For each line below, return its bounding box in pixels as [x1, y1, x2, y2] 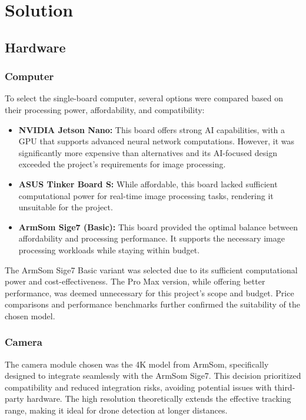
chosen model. [5, 309, 55, 322]
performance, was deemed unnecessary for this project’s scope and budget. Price [5, 286, 294, 299]
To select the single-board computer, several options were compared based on [5, 92, 284, 104]
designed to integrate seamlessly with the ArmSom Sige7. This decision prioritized [5, 369, 301, 382]
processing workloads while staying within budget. [18, 243, 200, 256]
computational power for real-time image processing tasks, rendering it [18, 189, 274, 201]
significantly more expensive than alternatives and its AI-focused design [18, 146, 278, 158]
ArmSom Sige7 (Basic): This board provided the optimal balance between [18, 220, 298, 233]
